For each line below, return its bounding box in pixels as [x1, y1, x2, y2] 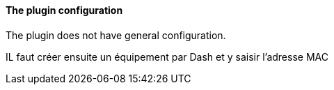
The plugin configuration [6, 4, 123, 16]
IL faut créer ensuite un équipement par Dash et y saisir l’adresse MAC [6, 50, 328, 63]
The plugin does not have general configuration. [6, 29, 226, 41]
